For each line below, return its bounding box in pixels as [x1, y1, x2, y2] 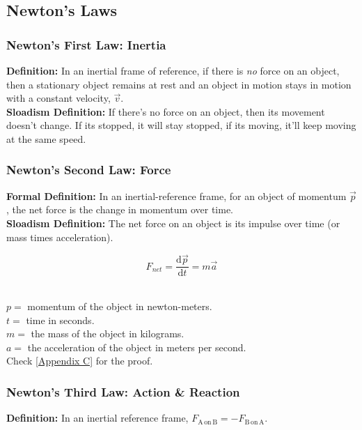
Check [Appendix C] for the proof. [6, 353, 153, 368]
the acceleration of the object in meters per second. [27, 339, 246, 354]
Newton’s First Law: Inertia [6, 36, 166, 53]
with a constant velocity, [6, 91, 111, 105]
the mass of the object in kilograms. [31, 326, 184, 341]
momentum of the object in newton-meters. [27, 299, 212, 314]
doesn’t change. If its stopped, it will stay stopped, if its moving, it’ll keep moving [6, 118, 356, 132]
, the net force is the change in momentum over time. [6, 202, 233, 217]
